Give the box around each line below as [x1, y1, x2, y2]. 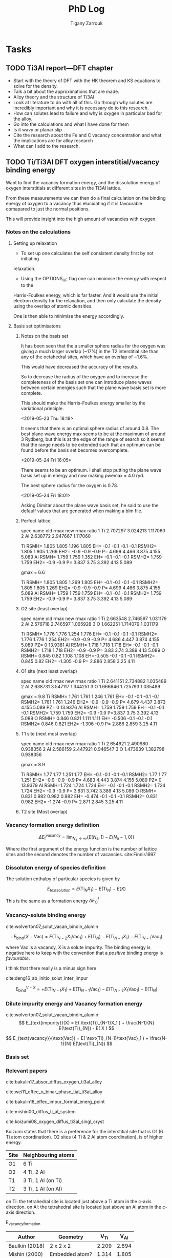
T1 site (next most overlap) [20, 730, 77, 737]
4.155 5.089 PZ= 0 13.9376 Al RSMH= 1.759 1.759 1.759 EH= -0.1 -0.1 [20, 704, 165, 710]
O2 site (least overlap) [20, 605, 68, 611]
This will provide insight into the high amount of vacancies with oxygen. [6, 216, 157, 222]
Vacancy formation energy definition [6, 821, 99, 828]
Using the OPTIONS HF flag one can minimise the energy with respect [20, 275, 167, 283]
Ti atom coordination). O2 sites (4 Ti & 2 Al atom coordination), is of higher [6, 1134, 163, 1140]
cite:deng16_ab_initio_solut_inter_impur [6, 975, 88, 981]
